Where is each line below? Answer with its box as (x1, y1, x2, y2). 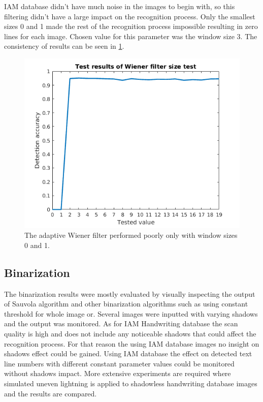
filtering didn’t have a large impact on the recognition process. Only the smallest (4, 11, 255, 21)
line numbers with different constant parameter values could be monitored (4, 358, 235, 368)
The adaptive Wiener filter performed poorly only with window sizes (24, 230, 238, 240)
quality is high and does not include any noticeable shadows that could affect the (4, 328, 256, 339)
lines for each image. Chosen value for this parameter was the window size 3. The (4, 30, 257, 41)
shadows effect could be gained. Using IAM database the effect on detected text (4, 348, 252, 359)
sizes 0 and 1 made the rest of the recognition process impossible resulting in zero (4, 21, 258, 32)
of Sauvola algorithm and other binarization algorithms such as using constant (4, 298, 248, 309)
